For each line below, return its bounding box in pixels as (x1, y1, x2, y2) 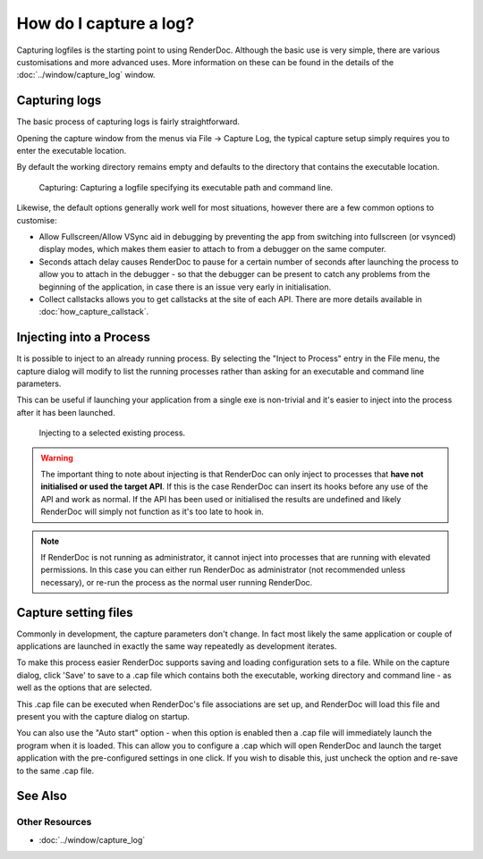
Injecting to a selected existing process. (38, 427, 186, 438)
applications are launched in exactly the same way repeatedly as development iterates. (16, 640, 337, 652)
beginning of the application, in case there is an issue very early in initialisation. (38, 282, 332, 292)
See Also (16, 788, 67, 804)
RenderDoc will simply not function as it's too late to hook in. (40, 506, 264, 518)
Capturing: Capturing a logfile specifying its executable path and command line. (38, 181, 334, 192)
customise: (16, 215, 57, 225)
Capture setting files (16, 604, 133, 620)
